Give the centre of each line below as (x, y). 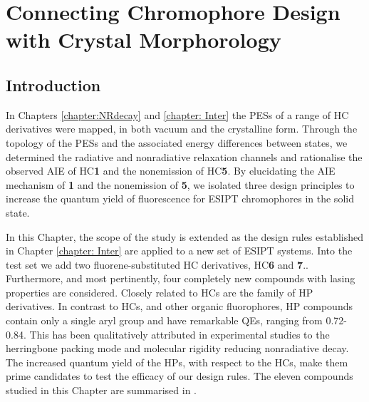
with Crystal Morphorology (144, 40)
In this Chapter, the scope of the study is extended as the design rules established (185, 236)
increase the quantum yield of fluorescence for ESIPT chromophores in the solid (180, 199)
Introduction (53, 84)
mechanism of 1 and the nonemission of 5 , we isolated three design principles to (180, 184)
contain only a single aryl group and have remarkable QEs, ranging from (164, 320)
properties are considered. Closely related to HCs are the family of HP (160, 292)
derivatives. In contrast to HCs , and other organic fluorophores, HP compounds (179, 306)
